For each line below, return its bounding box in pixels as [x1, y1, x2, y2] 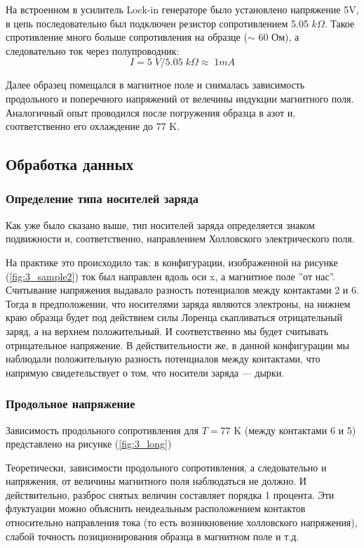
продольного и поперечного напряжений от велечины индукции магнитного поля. [6, 91, 354, 105]
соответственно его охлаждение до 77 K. [6, 119, 180, 133]
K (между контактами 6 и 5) [234, 422, 356, 437]
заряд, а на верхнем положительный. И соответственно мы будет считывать [6, 323, 329, 338]
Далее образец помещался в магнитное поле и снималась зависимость [6, 77, 305, 92]
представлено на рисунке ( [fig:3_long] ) [6, 436, 172, 451]
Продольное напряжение [6, 395, 135, 412]
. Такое [324, 15, 355, 30]
